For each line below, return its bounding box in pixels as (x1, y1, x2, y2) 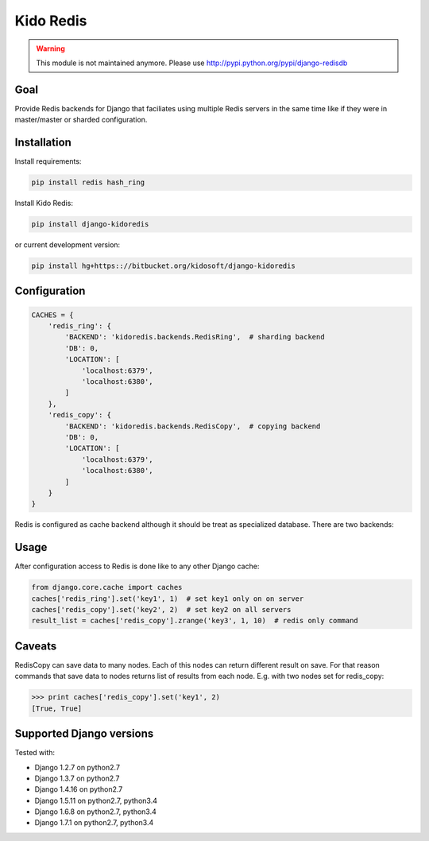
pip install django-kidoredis (31, 219, 149, 229)
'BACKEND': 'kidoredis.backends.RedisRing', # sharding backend (64, 332, 325, 342)
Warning (36, 44, 65, 53)
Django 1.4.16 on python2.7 (34, 785, 123, 794)
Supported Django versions (14, 727, 154, 741)
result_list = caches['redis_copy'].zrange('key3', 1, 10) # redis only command (31, 616, 359, 626)
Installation (14, 136, 71, 149)
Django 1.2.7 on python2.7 (34, 762, 121, 772)
